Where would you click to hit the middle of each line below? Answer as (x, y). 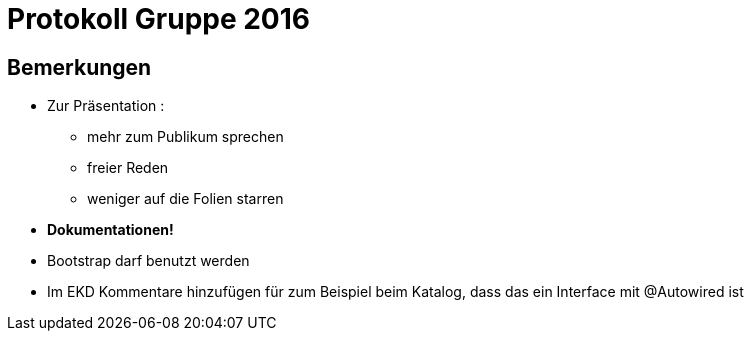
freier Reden (128, 168)
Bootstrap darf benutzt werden (148, 261)
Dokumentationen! (110, 230)
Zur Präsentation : (106, 106)
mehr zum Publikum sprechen (185, 137)
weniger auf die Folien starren (185, 199)
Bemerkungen (79, 67)
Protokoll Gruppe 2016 (159, 19)
